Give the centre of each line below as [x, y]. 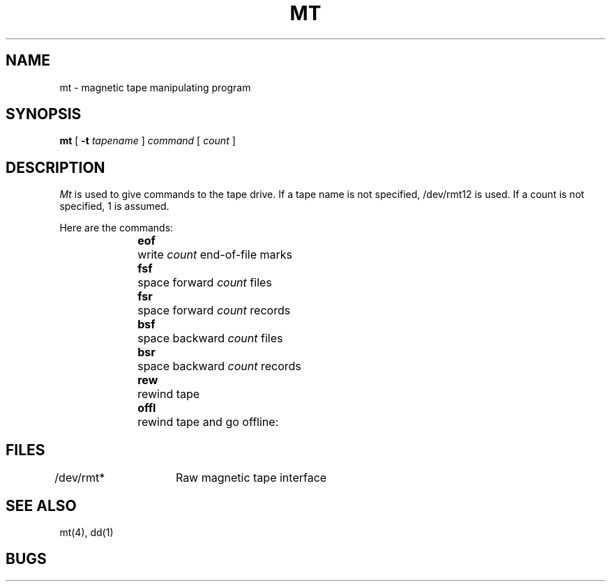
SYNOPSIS [44, 114]
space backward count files [210, 338]
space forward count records [214, 311]
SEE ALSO [41, 505]
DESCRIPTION [55, 167]
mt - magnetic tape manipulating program [155, 87]
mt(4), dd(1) [86, 532]
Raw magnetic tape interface [251, 478]
